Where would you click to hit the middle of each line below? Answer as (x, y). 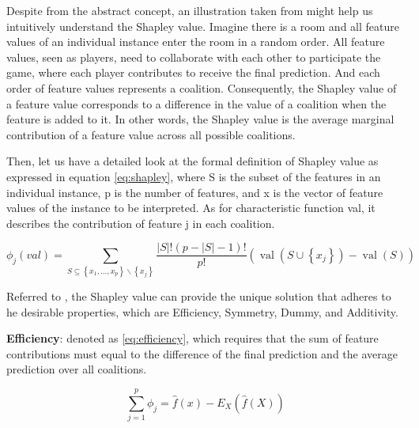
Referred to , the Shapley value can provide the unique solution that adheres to (199, 296)
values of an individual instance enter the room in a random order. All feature (196, 42)
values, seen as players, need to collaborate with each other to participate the (194, 57)
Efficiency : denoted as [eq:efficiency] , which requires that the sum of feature (193, 338)
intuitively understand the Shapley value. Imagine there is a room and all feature (203, 26)
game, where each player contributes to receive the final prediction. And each (193, 72)
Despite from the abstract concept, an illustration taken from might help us (190, 10)
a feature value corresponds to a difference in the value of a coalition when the (196, 103)
